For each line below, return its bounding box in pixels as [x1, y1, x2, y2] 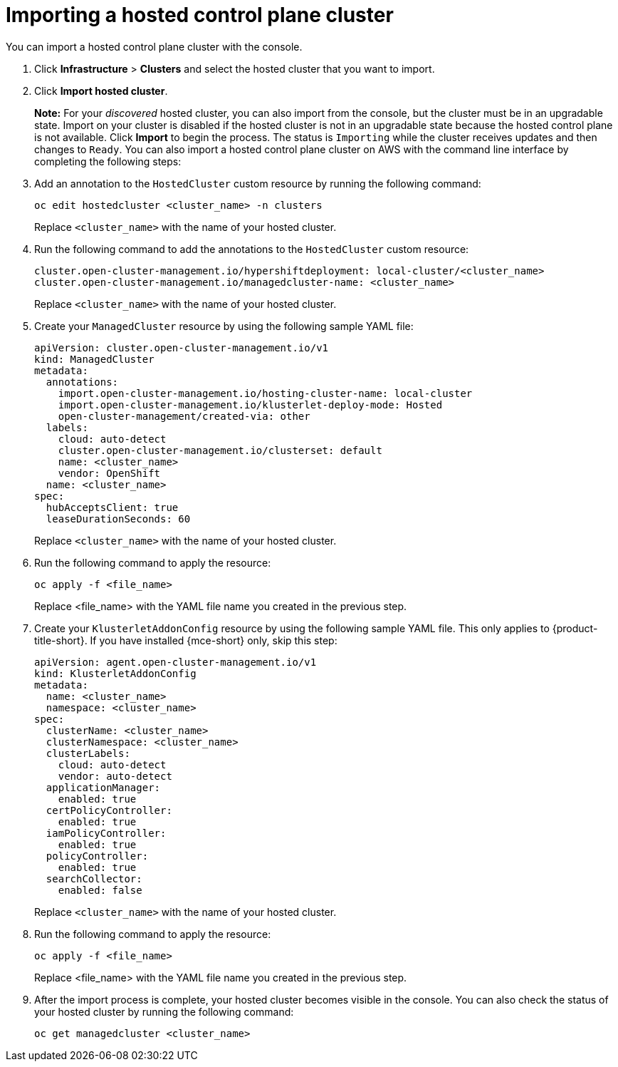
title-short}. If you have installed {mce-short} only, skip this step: [34, 634, 337, 646]
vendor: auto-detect [58, 770, 172, 782]
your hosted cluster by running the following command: [34, 1005, 294, 1018]
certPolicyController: [46, 804, 172, 816]
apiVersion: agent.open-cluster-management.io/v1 [34, 656, 317, 668]
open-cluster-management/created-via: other [58, 410, 310, 422]
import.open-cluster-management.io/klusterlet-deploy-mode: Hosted [58, 398, 443, 411]
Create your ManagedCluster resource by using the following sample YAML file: [34, 319, 414, 332]
